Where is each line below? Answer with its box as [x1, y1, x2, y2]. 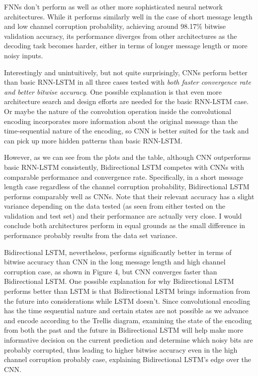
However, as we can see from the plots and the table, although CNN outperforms [4, 152, 251, 162]
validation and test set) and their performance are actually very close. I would [4, 210, 242, 221]
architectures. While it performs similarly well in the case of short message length [4, 11, 253, 21]
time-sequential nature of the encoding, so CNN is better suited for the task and [4, 125, 249, 136]
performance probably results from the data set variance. [4, 230, 177, 241]
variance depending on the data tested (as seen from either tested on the [4, 201, 225, 211]
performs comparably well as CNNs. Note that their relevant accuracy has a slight [4, 191, 255, 201]
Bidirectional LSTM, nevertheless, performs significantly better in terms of [4, 247, 232, 257]
